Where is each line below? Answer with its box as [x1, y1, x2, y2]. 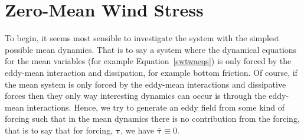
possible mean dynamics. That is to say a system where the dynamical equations [5, 43, 297, 55]
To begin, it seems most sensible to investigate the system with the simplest [5, 32, 280, 44]
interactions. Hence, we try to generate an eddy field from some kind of [27, 101, 285, 113]
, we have [120, 124, 155, 136]
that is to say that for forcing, [5, 124, 113, 136]
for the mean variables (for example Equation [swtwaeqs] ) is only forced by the [5, 55, 292, 67]
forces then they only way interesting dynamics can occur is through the [5, 89, 266, 102]
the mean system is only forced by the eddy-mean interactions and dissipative [5, 78, 286, 90]
